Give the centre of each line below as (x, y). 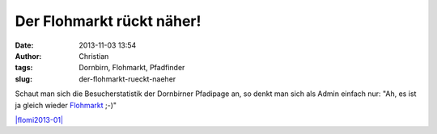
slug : (23, 79)
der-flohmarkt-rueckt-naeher (127, 79)
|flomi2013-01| (39, 119)
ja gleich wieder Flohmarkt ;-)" (66, 105)
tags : (24, 68)
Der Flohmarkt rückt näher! (108, 21)
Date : (24, 45)
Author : (28, 56)
